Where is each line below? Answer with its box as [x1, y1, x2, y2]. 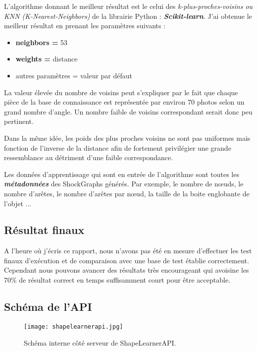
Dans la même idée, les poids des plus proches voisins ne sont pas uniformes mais [4, 132, 251, 143]
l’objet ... [4, 198, 32, 208]
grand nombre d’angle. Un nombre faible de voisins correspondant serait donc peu [4, 106, 253, 117]
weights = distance [15, 54, 78, 64]
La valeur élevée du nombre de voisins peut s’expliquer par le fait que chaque [4, 87, 238, 97]
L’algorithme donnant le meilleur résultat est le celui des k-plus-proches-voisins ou [4, 1, 253, 11]
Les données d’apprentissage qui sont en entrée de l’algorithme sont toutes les [4, 169, 239, 179]
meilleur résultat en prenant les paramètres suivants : [4, 20, 166, 31]
